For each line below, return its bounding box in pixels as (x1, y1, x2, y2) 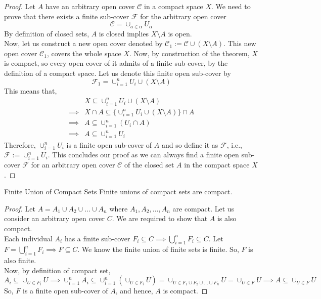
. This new (223, 38, 256, 49)
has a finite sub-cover (64, 233, 130, 243)
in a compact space (144, 1, 203, 11)
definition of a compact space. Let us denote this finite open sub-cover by (4, 68, 231, 78)
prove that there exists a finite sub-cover (4, 11, 129, 21)
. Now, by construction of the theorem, (129, 48, 250, 58)
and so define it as (161, 139, 218, 150)
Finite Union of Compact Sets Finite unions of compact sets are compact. (4, 186, 233, 197)
